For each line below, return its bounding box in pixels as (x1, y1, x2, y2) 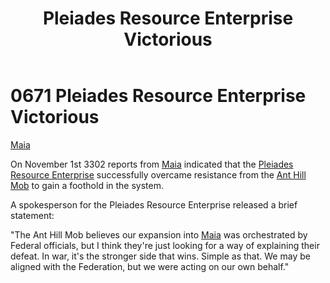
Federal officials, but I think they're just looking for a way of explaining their (10, 239, 320, 251)
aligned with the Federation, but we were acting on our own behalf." (10, 260, 290, 272)
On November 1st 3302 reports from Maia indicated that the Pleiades (10, 158, 294, 170)
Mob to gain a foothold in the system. (10, 179, 165, 191)
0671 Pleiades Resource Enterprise (10, 85, 307, 107)
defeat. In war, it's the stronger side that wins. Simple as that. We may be (10, 250, 311, 262)
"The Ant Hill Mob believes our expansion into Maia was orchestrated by (10, 228, 308, 241)
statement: (10, 209, 55, 221)
